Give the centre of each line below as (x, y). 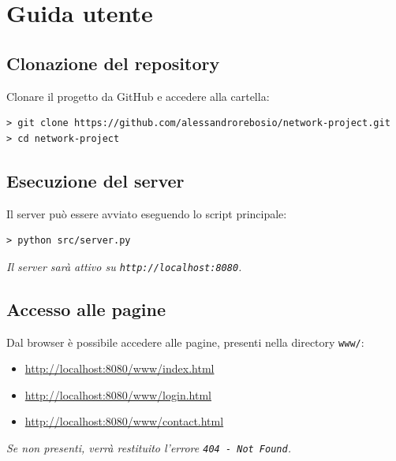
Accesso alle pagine (86, 309)
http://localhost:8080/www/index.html (120, 368)
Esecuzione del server (95, 180)
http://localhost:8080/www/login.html (118, 394)
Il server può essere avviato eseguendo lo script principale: (147, 213)
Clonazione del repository (113, 63)
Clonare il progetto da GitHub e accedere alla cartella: (138, 96)
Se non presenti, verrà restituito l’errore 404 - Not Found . (149, 448)
